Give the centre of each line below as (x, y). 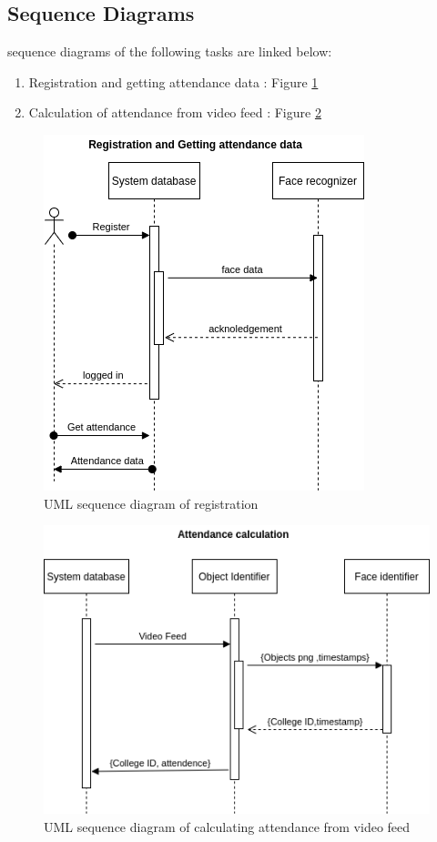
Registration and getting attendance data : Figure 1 (173, 81)
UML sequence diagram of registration (151, 503)
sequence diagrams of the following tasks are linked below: (170, 51)
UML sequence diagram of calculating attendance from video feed (227, 826)
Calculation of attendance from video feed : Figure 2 (175, 112)
